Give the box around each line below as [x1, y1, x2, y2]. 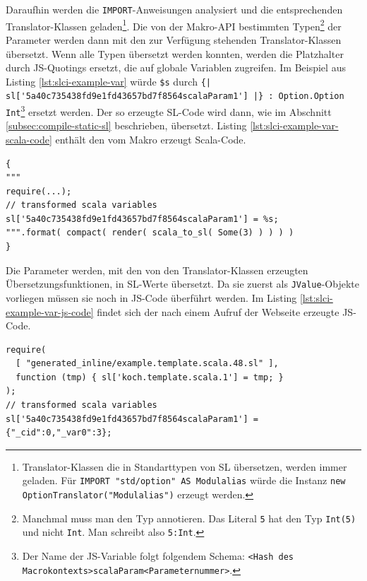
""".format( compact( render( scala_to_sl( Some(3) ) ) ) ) [6, 228, 294, 238]
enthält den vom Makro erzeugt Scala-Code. [55, 131, 246, 146]
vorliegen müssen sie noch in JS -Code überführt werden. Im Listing [6, 290, 297, 305]
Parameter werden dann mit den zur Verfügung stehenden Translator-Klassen [6, 32, 342, 47]
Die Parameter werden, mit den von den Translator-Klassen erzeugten [6, 262, 308, 277]
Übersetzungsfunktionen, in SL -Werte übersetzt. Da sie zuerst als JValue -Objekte [6, 276, 359, 291]
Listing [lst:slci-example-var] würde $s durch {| [6, 74, 211, 88]
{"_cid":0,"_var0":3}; [6, 428, 112, 438]
